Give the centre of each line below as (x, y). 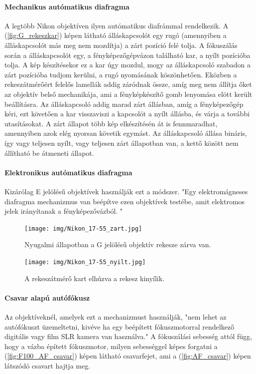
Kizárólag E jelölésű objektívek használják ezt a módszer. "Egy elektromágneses (126, 191)
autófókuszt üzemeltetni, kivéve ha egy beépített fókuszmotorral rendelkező (120, 326)
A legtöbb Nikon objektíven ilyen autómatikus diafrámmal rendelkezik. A (117, 25)
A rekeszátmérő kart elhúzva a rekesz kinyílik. (95, 278)
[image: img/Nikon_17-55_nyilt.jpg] (85, 262)
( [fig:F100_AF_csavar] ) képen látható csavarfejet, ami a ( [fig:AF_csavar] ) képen (128, 356)
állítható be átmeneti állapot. (49, 153)
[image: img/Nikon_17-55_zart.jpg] (83, 228)
